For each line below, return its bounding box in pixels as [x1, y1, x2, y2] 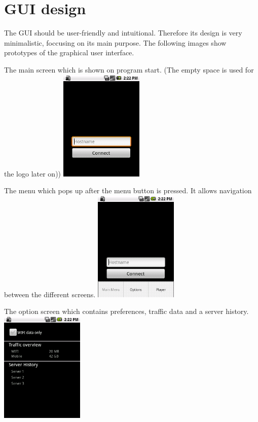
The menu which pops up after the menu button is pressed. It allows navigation [4, 185, 252, 196]
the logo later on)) [4, 168, 61, 179]
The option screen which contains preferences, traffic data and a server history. [4, 306, 249, 316]
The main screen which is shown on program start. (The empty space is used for [4, 64, 254, 75]
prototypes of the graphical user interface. [4, 47, 134, 58]
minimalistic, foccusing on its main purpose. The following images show [4, 37, 227, 48]
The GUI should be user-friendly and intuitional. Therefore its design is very [4, 27, 242, 38]
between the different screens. [4, 289, 96, 299]
